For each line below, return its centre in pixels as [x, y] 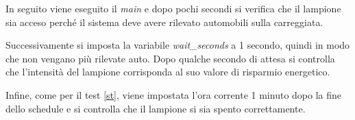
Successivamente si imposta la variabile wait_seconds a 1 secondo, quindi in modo [178, 45]
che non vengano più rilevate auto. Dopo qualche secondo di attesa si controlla [170, 58]
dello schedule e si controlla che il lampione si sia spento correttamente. [156, 108]
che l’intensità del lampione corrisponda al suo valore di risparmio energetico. [168, 72]
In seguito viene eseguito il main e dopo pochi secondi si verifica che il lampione [173, 8]
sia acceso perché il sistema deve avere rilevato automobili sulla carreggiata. [164, 22]
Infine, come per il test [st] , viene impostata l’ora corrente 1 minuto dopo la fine [174, 94]
